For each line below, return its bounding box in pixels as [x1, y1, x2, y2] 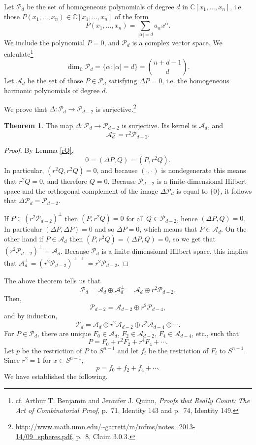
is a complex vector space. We [132, 37, 223, 47]
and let [117, 345, 139, 355]
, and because [96, 165, 138, 175]
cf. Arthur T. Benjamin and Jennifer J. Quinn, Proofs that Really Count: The [15, 395, 250, 405]
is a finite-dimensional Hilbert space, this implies [101, 245, 249, 256]
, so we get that [168, 233, 216, 243]
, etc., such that [192, 328, 239, 338]
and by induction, [4, 310, 58, 321]
